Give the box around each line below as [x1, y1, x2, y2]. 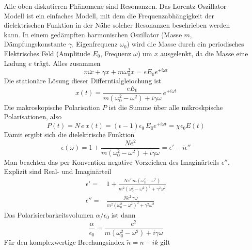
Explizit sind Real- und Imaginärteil [4, 166, 111, 176]
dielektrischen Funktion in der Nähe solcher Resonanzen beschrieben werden [4, 20, 230, 30]
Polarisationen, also [4, 111, 62, 122]
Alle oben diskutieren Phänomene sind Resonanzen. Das [4, 1, 171, 11]
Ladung [4, 58, 27, 68]
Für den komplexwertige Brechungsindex [4, 237, 125, 247]
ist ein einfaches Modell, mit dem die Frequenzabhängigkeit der [26, 10, 215, 20]
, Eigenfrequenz [72, 39, 118, 49]
